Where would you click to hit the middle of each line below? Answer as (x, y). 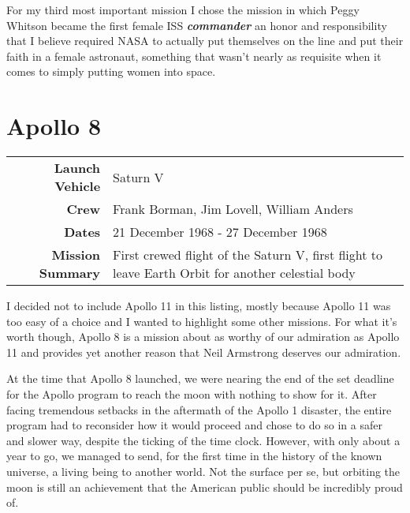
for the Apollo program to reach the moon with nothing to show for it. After (192, 394)
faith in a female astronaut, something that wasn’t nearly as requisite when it (194, 56)
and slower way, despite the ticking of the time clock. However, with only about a (203, 440)
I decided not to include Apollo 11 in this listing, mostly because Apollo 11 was (199, 306)
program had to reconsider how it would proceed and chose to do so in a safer (194, 425)
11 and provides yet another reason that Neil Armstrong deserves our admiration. (204, 352)
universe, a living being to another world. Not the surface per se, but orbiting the (203, 472)
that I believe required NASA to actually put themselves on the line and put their (205, 41)
